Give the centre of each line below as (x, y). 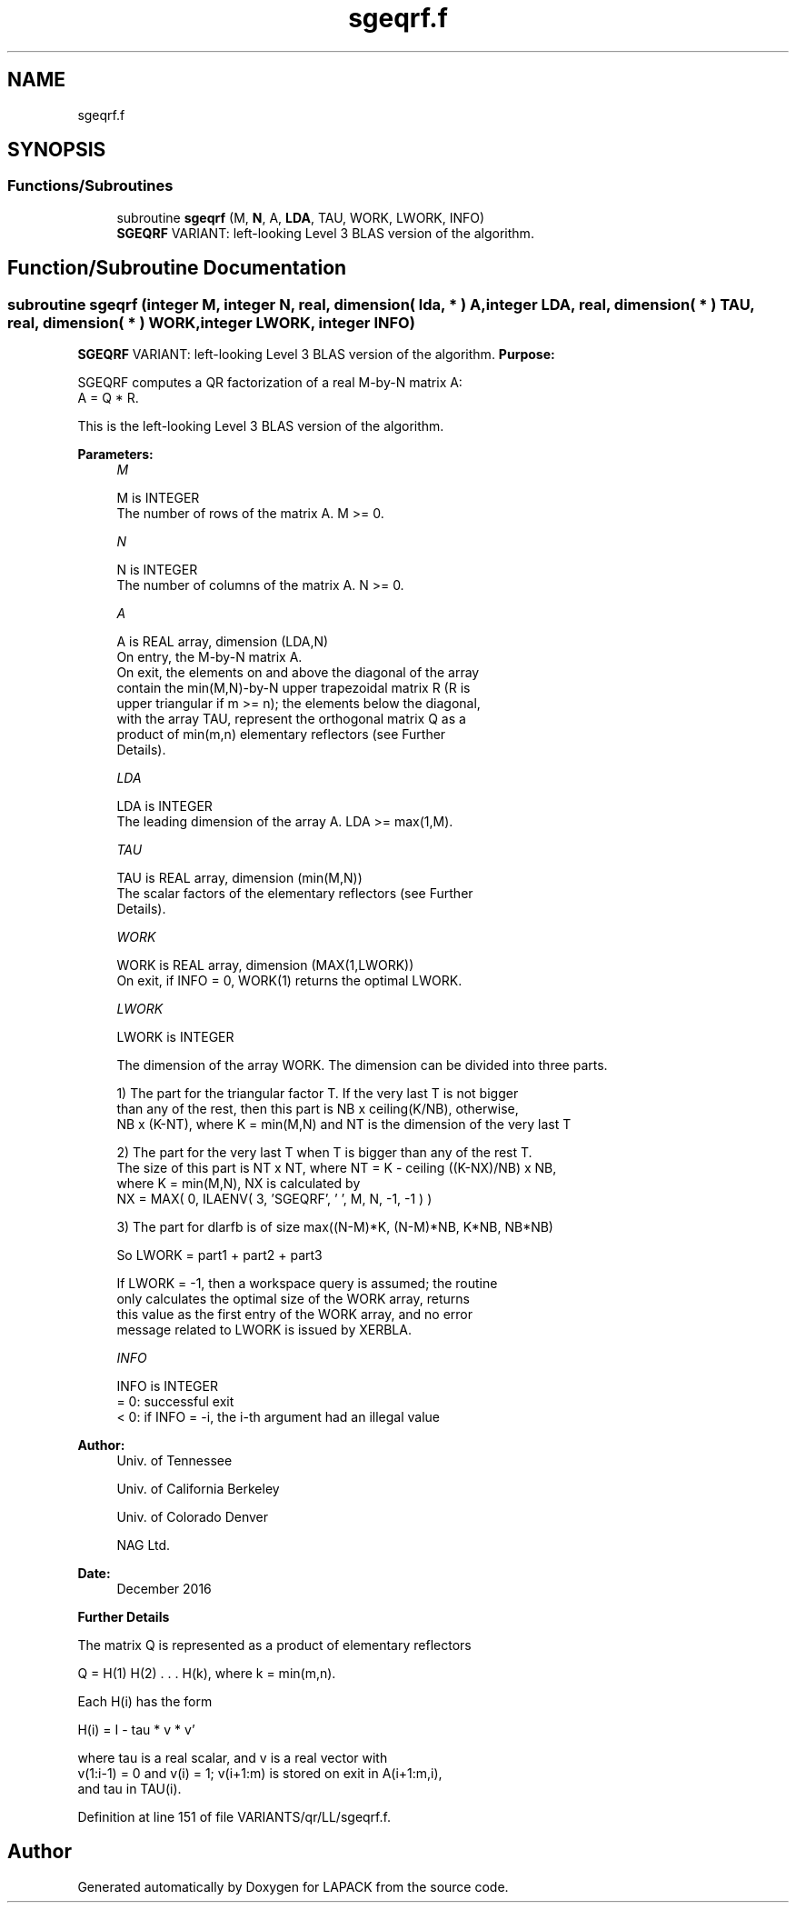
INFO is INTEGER (167, 1386)
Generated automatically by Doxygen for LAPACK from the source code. (293, 1886)
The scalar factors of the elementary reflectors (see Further (295, 894)
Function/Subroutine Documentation (177, 268)
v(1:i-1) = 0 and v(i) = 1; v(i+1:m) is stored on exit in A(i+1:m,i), (260, 1774)
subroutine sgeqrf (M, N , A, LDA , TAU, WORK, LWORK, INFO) (301, 217)
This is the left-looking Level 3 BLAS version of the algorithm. (261, 426)
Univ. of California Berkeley (198, 1489)
